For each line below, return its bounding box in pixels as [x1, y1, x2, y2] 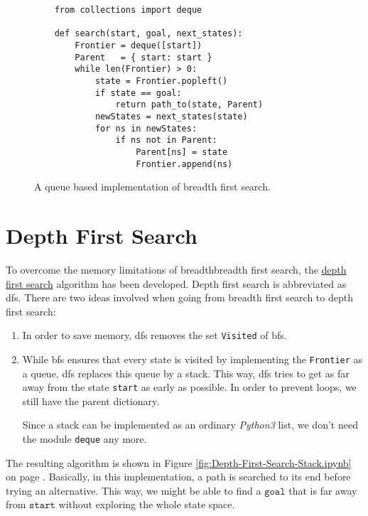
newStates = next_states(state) [94, 111, 248, 122]
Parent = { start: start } [75, 52, 212, 63]
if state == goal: [94, 87, 182, 98]
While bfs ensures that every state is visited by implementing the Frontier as [22, 351, 363, 366]
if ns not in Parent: [115, 135, 217, 146]
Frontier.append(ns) [136, 158, 233, 169]
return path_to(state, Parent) [115, 100, 264, 110]
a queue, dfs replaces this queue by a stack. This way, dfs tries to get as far [22, 365, 350, 380]
